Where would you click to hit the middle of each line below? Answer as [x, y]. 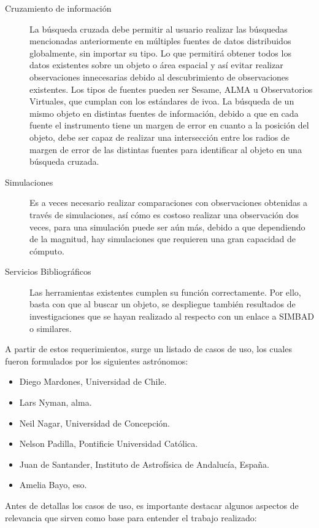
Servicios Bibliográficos [48, 271]
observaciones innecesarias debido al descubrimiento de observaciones [159, 77]
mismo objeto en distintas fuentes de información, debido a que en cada [164, 113]
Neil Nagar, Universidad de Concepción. [94, 423]
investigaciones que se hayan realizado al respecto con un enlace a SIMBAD [172, 316]
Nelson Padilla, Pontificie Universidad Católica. [109, 443]
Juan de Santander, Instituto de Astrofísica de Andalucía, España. [144, 464]
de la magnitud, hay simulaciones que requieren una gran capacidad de [163, 239]
